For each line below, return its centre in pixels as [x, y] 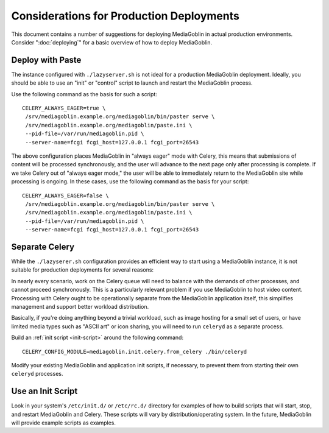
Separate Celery [43, 247]
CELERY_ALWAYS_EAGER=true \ [64, 108]
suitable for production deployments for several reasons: [83, 270]
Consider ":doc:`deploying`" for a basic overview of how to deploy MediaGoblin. [112, 42]
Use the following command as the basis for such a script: [84, 94]
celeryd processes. [37, 374]
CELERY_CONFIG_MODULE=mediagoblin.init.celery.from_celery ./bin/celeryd [135, 351]
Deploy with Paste [46, 60]
